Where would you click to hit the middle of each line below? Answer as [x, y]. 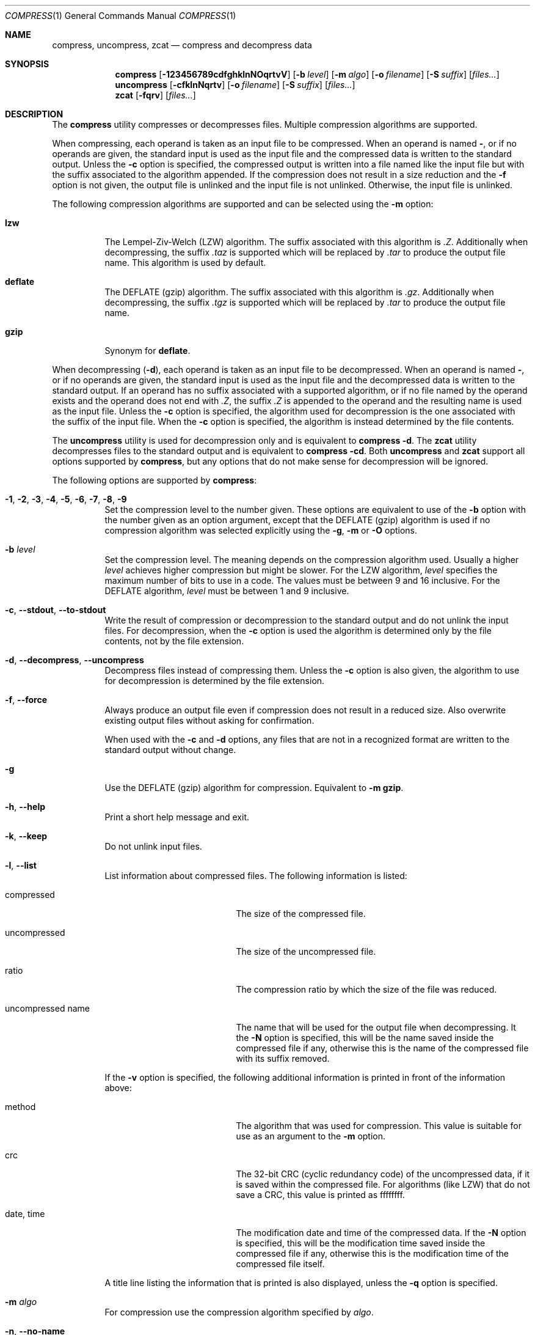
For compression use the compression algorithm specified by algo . [239, 1312]
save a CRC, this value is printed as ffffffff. [320, 1195]
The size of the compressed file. [301, 914]
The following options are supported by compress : [155, 480]
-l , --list [21, 865]
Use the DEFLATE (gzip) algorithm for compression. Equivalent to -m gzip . [254, 788]
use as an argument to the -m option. [311, 1136]
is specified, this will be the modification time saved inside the [361, 1243]
